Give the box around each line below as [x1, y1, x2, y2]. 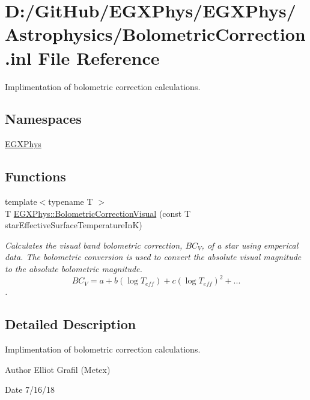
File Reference [38, 45, 160, 70]
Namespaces [5, 109, 82, 128]
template [5, 195, 37, 208]
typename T [48, 195, 93, 208]
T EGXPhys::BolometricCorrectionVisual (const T [5, 207, 191, 219]
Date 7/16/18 [5, 383, 55, 396]
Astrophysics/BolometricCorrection [5, 22, 306, 46]
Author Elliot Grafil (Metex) [5, 363, 111, 375]
